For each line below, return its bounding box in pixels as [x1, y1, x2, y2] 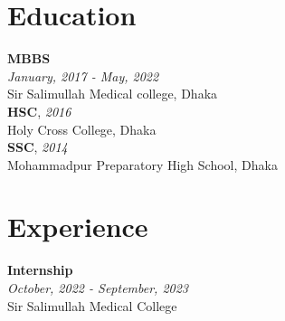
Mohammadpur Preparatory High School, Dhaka [7, 155, 278, 174]
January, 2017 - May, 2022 [7, 66, 159, 85]
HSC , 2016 [7, 101, 71, 120]
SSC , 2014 [7, 137, 68, 156]
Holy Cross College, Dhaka [7, 119, 157, 138]
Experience [7, 208, 148, 245]
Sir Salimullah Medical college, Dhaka [7, 84, 218, 103]
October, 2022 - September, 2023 [7, 279, 189, 297]
